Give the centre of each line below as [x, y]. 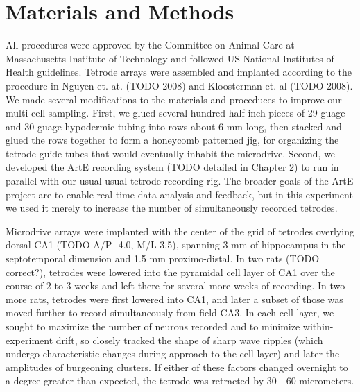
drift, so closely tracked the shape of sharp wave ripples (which [189, 340]
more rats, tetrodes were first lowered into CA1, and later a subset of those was [174, 299]
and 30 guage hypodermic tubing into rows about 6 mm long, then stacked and [174, 126]
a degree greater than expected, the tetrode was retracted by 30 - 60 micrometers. [180, 381]
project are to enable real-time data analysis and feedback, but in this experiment [179, 194]
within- [318, 326]
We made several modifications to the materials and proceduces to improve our [174, 99]
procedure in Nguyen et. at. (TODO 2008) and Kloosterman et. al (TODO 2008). [179, 85]
